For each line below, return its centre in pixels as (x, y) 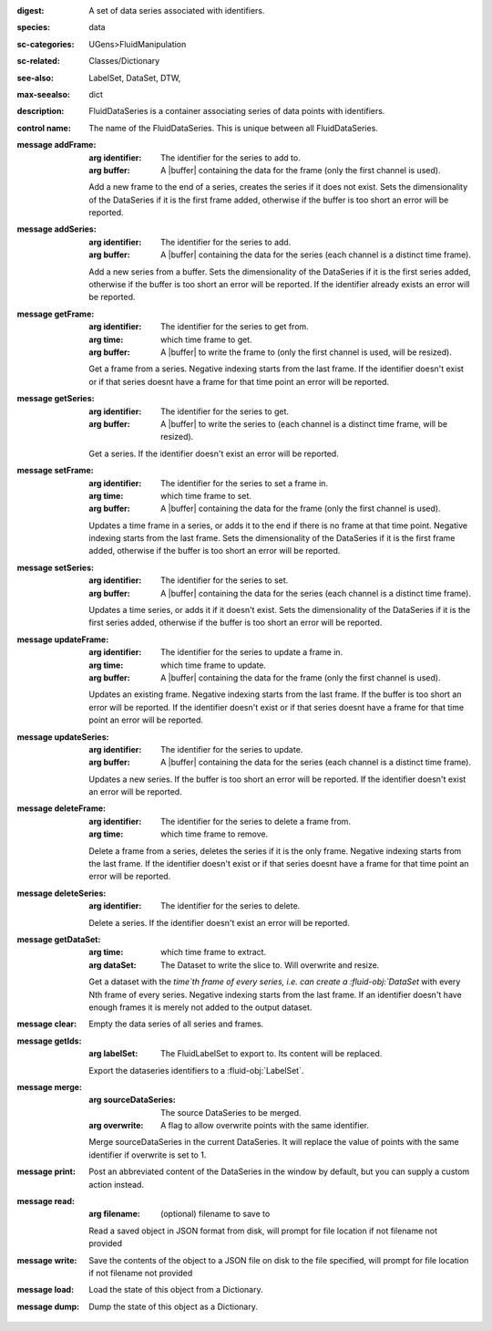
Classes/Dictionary (124, 61)
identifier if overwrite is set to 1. (148, 1155)
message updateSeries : (63, 737)
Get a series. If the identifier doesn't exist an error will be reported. (214, 453)
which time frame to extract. (214, 952)
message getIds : (49, 1041)
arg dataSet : (113, 965)
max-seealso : (43, 94)
